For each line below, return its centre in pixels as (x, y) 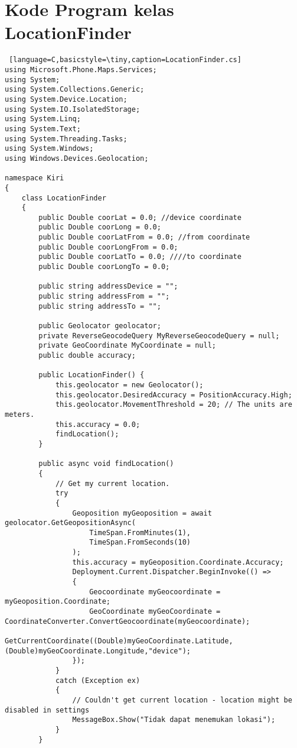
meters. (20, 414)
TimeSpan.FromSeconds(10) (140, 543)
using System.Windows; (49, 149)
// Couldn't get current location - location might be (182, 700)
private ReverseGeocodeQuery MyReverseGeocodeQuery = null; (159, 336)
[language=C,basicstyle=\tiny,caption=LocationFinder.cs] (125, 60)
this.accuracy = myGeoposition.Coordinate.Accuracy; (178, 562)
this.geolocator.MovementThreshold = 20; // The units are (174, 405)
